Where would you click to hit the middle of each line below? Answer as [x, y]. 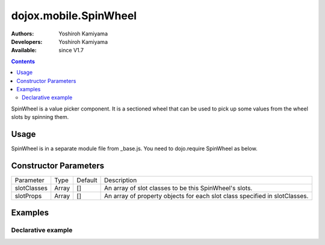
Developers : [27, 41]
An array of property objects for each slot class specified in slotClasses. [206, 196]
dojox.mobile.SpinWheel [74, 16]
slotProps [28, 196]
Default [87, 180]
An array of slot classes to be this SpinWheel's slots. [178, 188]
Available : [24, 50]
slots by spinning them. [40, 117]
